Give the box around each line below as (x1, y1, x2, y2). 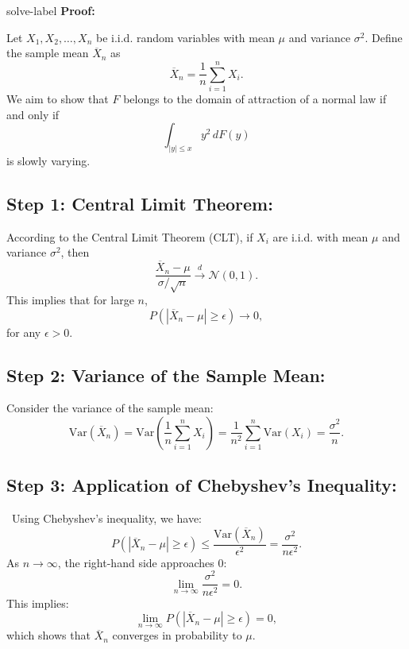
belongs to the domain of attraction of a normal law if (123, 90, 387, 106)
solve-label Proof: (6, 2, 95, 18)
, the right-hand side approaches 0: (57, 554, 227, 570)
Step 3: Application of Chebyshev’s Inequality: (6, 473, 397, 497)
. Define (365, 29, 403, 45)
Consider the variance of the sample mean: (6, 400, 214, 416)
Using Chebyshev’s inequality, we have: (11, 510, 203, 527)
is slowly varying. (6, 152, 91, 168)
